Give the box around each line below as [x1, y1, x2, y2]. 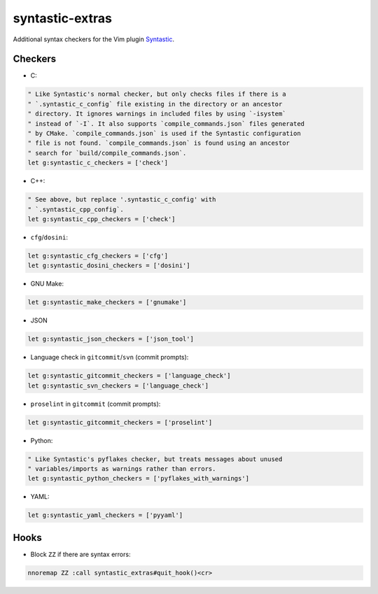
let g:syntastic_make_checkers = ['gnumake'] [27, 298, 187, 306]
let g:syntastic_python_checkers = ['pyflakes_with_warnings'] [27, 474, 250, 483]
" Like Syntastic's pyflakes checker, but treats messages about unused [27, 455, 283, 463]
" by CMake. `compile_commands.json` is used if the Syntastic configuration [27, 129, 301, 137]
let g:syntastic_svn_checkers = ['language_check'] [27, 381, 209, 390]
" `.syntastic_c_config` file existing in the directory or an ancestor [27, 100, 283, 108]
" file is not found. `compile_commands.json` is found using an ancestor [27, 139, 290, 147]
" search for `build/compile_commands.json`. [27, 149, 187, 157]
